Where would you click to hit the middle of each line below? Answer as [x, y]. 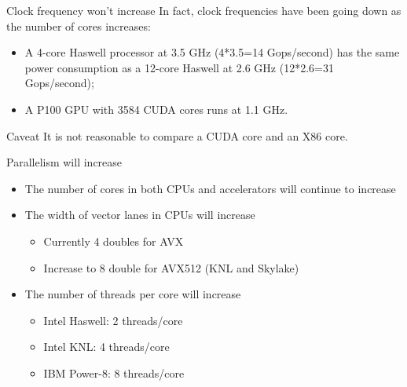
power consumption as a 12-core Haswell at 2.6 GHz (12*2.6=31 [179, 67]
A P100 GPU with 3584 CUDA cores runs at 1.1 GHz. [156, 109]
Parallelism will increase [64, 162]
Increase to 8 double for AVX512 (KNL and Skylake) [171, 267]
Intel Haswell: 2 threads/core [113, 320]
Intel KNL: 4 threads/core [106, 347]
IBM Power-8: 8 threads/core [114, 372]
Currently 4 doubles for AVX [114, 241]
